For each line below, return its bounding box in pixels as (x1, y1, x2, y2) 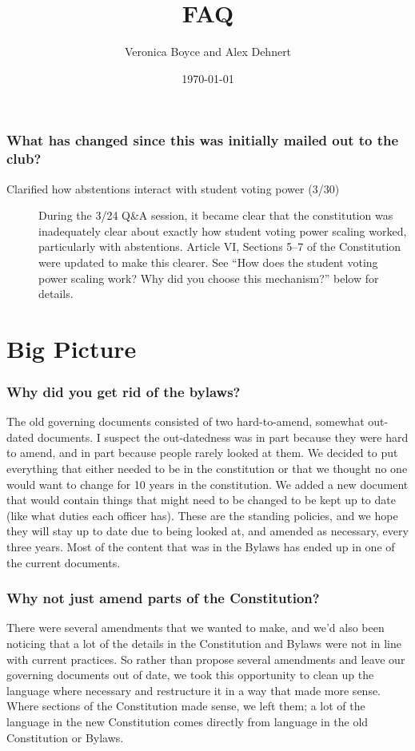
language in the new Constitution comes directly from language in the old (6, 713, 369, 729)
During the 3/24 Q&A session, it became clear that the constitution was (38, 207, 393, 224)
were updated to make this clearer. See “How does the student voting (38, 253, 378, 270)
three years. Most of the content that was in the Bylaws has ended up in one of (6, 538, 395, 555)
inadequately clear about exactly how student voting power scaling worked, (38, 222, 407, 239)
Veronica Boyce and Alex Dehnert (124, 43, 292, 60)
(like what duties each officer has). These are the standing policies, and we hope (6, 507, 398, 523)
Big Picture (6, 332, 137, 364)
